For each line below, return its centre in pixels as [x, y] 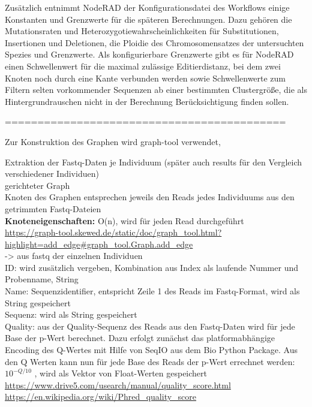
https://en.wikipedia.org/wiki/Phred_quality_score [101, 397]
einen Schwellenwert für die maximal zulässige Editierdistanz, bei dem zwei [143, 66]
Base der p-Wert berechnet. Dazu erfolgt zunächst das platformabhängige [140, 338]
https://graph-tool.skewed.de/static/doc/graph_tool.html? [113, 232]
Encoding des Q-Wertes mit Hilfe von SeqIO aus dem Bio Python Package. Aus [151, 350]
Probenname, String [42, 279]
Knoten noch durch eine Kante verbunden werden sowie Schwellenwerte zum [145, 78]
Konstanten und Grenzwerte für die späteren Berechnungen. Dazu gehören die [148, 19]
